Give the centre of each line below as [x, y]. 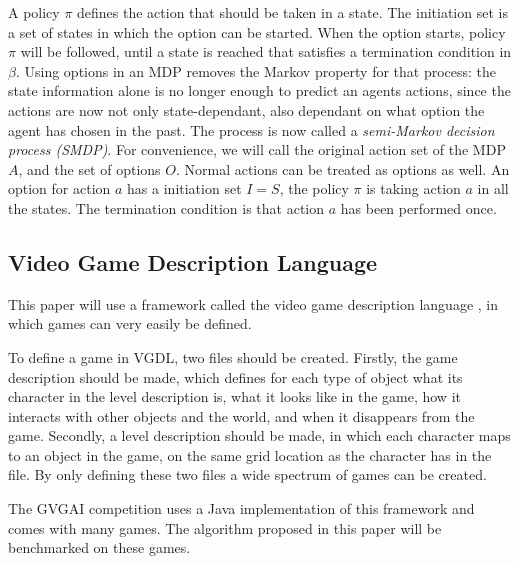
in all [493, 188]
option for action [59, 188]
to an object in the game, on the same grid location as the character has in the [250, 454]
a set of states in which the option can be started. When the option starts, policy [257, 31]
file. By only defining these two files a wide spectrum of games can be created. [247, 474]
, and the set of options [89, 168]
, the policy [314, 188]
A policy [34, 12]
